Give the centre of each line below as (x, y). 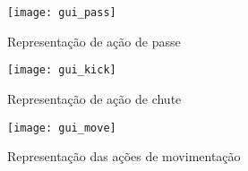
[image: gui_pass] (62, 13)
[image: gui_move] (62, 128)
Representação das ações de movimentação (124, 156)
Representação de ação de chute (94, 98)
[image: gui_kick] (62, 70)
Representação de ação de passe (94, 41)
